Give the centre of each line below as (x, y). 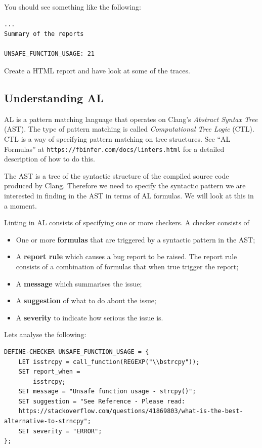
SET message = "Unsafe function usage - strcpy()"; (107, 392)
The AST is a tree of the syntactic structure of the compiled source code (117, 175)
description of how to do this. (50, 159)
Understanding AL (54, 97)
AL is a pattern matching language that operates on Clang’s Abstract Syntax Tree (131, 119)
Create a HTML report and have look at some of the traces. (97, 70)
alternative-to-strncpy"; (48, 421)
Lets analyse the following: (45, 334)
